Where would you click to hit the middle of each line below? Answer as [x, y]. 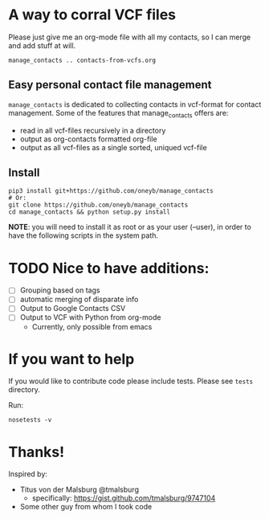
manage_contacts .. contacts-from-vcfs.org [82, 60]
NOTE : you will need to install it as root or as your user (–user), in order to [130, 227]
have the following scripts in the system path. [84, 235]
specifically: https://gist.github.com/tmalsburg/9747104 [124, 498]
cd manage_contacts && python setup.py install [90, 212]
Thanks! [37, 452]
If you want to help [71, 359]
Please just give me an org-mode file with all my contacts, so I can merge [130, 37]
